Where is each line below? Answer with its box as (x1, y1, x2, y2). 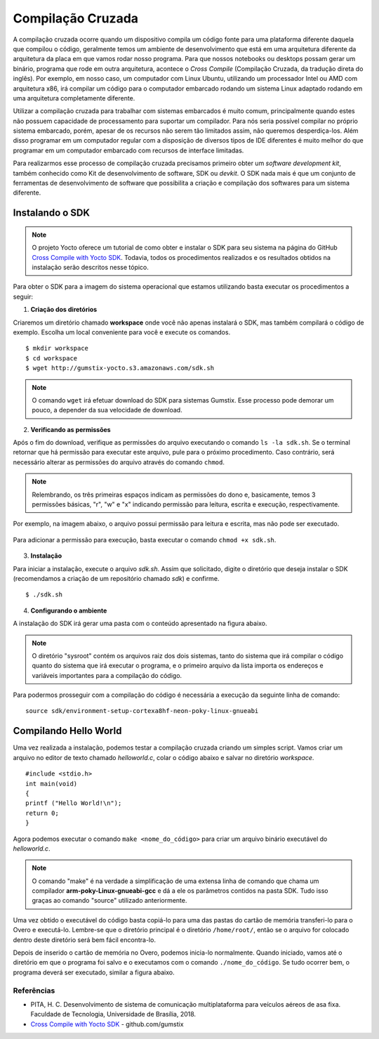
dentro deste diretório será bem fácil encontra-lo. (13, 935, 156, 944)
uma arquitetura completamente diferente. (13, 93, 135, 102)
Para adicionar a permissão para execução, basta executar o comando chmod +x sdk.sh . (13, 535, 277, 544)
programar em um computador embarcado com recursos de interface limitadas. (13, 146, 244, 155)
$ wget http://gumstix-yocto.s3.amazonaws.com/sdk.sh (25, 364, 214, 372)
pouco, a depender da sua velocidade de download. (32, 406, 182, 414)
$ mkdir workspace (25, 344, 89, 353)
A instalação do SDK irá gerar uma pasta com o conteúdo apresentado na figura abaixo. (13, 619, 267, 628)
